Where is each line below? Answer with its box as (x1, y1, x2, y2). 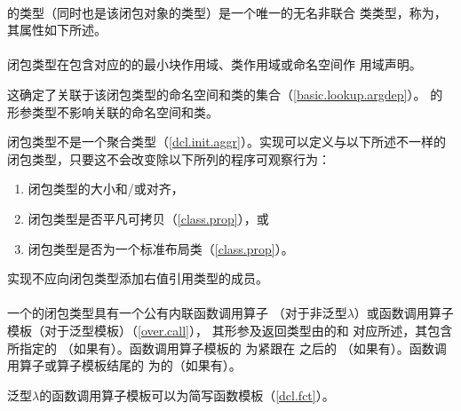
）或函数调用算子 (354, 304, 454, 322)
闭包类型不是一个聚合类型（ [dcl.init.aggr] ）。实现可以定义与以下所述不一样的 (7, 132, 446, 151)
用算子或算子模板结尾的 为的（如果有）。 (7, 356, 242, 375)
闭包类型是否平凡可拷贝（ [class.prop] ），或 (28, 209, 269, 227)
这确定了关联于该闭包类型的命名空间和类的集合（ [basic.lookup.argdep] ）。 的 (7, 84, 443, 103)
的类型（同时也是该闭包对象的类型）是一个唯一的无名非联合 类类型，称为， (7, 3, 447, 21)
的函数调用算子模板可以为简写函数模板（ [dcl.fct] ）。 (39, 385, 335, 404)
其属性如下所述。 (7, 20, 107, 39)
